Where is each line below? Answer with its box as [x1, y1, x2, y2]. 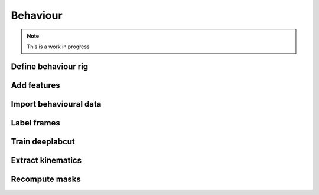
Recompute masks [11, 174, 81, 184]
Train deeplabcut [11, 136, 75, 147]
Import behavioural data [11, 99, 102, 109]
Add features [11, 80, 60, 90]
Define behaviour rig [11, 61, 89, 71]
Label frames [11, 118, 60, 128]
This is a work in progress [27, 43, 90, 50]
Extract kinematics [11, 155, 82, 165]
